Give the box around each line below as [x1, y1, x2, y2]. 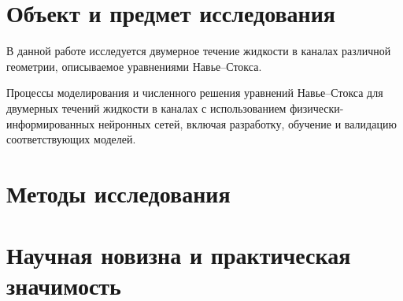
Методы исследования [6, 177, 231, 209]
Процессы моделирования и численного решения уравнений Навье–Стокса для [6, 84, 383, 101]
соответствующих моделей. [6, 131, 136, 147]
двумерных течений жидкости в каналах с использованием [6, 99, 287, 116]
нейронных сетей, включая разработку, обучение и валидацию [98, 115, 397, 132]
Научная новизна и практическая [6, 239, 351, 271]
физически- [290, 99, 344, 116]
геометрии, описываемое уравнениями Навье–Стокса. [6, 58, 262, 74]
